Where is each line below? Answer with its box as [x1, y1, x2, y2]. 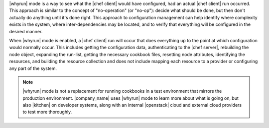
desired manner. [9, 28, 43, 34]
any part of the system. [9, 65, 57, 71]
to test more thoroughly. [22, 109, 72, 115]
